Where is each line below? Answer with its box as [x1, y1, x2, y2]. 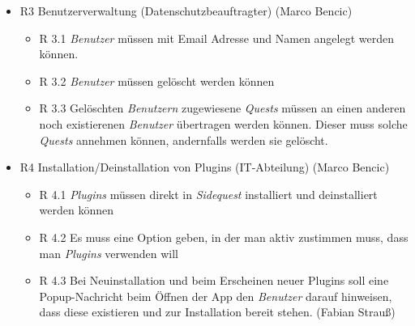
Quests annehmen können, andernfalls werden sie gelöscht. [39, 131, 328, 148]
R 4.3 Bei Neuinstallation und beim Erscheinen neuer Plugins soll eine [39, 272, 389, 289]
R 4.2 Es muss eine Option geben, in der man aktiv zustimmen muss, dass [39, 228, 409, 245]
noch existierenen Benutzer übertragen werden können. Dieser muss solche [39, 115, 408, 132]
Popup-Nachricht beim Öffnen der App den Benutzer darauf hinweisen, [39, 287, 392, 304]
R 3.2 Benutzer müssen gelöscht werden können [39, 72, 275, 89]
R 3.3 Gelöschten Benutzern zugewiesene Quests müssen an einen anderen [39, 99, 406, 116]
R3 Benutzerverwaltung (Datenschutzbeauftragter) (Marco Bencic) [19, 2, 353, 19]
